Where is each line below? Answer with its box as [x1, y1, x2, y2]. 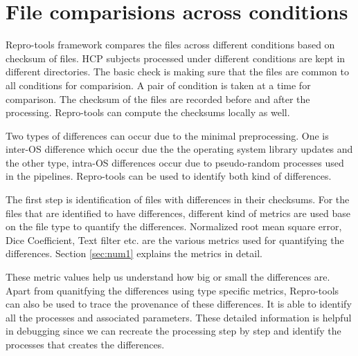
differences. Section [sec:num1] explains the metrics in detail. [6, 246, 262, 261]
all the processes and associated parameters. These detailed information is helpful [6, 310, 352, 324]
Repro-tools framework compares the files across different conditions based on [6, 37, 335, 52]
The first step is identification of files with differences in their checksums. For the [6, 192, 350, 207]
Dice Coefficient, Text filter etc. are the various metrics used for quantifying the [6, 232, 344, 247]
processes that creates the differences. [6, 337, 165, 351]
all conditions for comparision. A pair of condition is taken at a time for [6, 77, 311, 92]
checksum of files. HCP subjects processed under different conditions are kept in [6, 50, 346, 65]
